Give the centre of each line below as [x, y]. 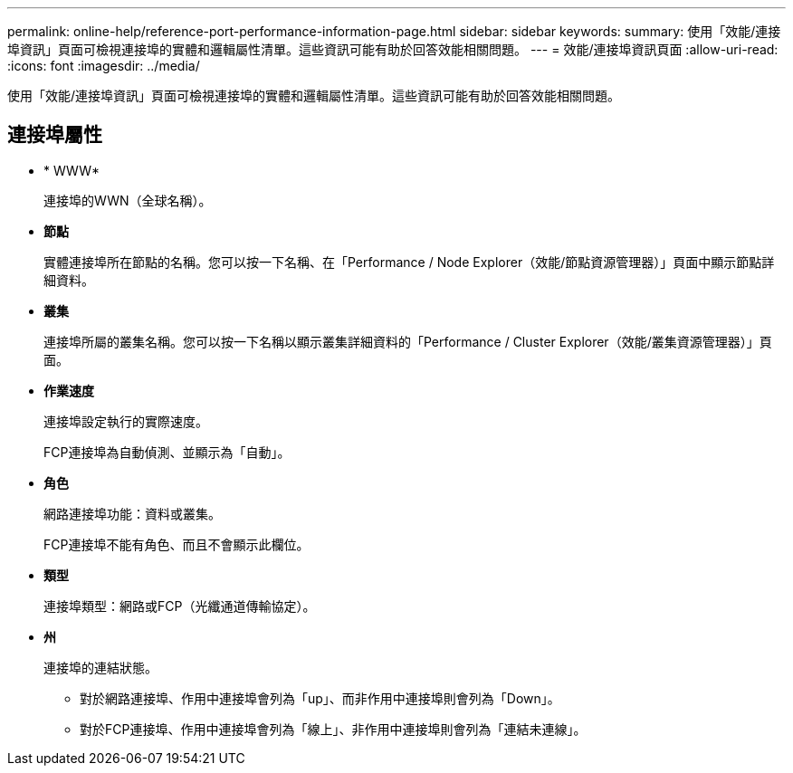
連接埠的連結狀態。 [100, 667]
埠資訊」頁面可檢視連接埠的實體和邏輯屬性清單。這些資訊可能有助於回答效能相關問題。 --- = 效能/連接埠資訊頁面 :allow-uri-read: [393, 49]
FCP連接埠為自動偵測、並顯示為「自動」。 [167, 452]
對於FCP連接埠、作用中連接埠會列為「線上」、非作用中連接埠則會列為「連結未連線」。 [333, 729]
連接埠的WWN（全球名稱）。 [128, 200]
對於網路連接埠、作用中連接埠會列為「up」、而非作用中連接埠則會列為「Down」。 [320, 698]
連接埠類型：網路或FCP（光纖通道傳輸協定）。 [180, 606]
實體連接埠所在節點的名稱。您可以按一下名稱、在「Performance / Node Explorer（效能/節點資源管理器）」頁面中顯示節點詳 [409, 262]
